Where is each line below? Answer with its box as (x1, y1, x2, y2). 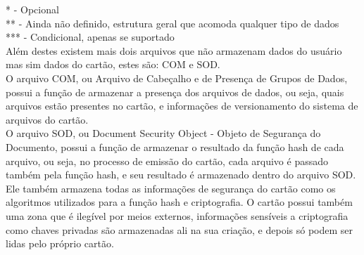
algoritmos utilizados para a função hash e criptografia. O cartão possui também (6, 195, 353, 209)
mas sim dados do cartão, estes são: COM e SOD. (6, 57, 220, 72)
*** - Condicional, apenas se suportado (6, 30, 175, 44)
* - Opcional (6, 2, 59, 16)
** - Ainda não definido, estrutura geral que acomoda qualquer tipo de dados (6, 15, 339, 30)
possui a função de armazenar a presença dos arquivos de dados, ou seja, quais (6, 84, 344, 99)
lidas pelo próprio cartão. (6, 236, 114, 251)
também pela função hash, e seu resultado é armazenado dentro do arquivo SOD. (6, 167, 356, 182)
